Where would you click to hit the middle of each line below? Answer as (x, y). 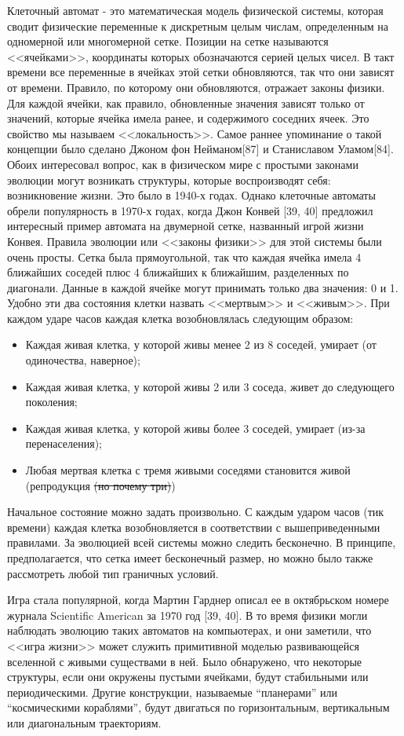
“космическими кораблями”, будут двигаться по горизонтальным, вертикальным (198, 707)
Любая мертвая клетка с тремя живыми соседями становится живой (188, 470)
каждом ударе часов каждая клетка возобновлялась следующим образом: (180, 318)
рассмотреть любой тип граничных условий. (113, 573)
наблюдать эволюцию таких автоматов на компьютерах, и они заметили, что (189, 630)
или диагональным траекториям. (84, 722)
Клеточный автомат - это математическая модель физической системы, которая (195, 10)
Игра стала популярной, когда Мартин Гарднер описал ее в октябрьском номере (198, 600)
